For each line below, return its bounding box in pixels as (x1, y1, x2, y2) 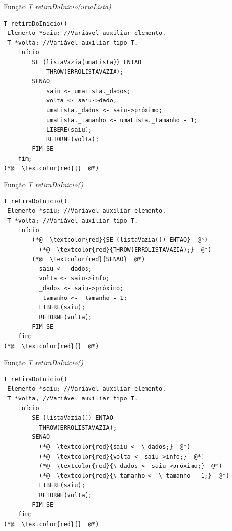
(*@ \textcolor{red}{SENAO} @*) (32, 256, 145, 263)
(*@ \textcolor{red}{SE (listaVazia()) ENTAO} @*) (32, 236, 208, 244)
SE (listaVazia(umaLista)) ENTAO (32, 58, 142, 66)
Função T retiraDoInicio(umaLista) (4, 1, 111, 11)
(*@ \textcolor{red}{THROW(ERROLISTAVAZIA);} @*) (39, 246, 212, 253)
